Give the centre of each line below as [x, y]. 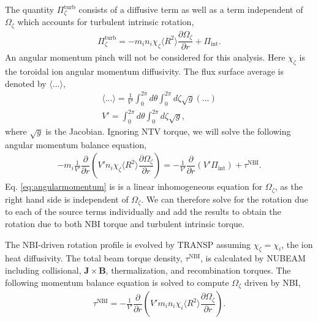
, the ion [297, 244]
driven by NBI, [272, 282]
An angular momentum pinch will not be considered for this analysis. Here [145, 57]
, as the [289, 186]
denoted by [26, 83]
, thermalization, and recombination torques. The [198, 270]
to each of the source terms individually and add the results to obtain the [143, 212]
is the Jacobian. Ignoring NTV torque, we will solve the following [168, 131]
